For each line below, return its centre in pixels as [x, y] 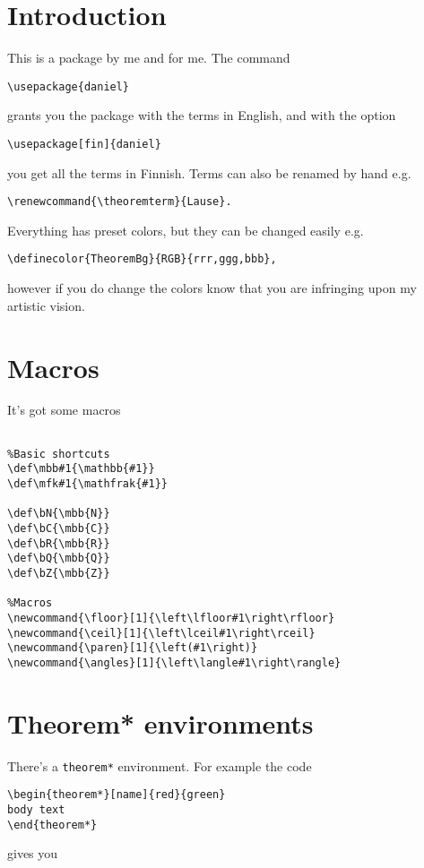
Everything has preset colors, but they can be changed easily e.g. [186, 230]
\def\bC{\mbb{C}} [59, 528]
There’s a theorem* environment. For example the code [160, 765]
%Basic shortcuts [59, 454]
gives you [33, 853]
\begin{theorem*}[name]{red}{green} [117, 795]
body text [36, 809]
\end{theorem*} [52, 825]
